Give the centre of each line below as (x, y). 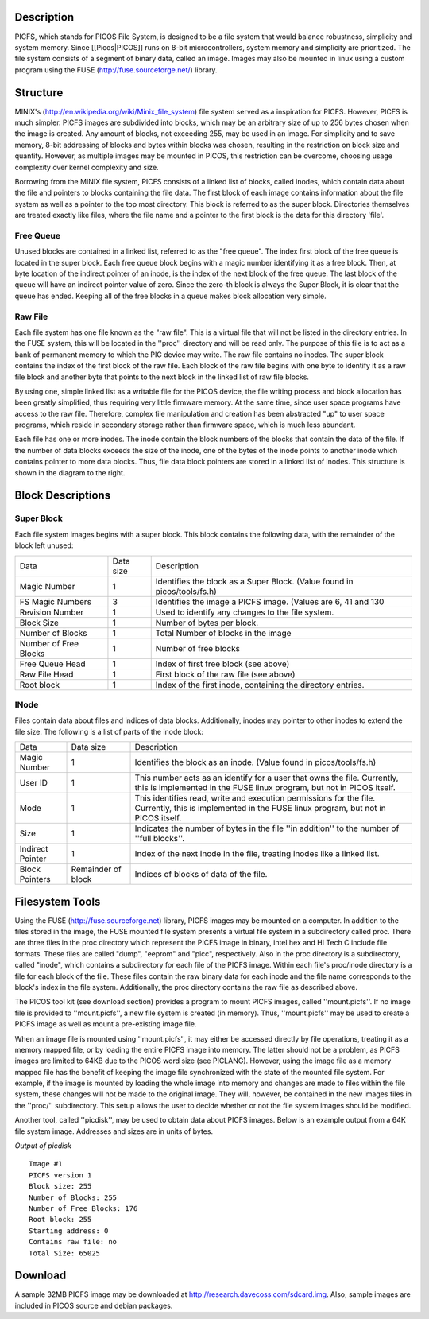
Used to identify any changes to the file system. (245, 612)
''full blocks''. (160, 839)
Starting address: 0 (69, 1231)
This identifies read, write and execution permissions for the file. (255, 798)
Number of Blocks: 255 (73, 1197)
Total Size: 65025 (65, 1253)
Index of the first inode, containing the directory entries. (260, 685)
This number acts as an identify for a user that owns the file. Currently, (267, 778)
